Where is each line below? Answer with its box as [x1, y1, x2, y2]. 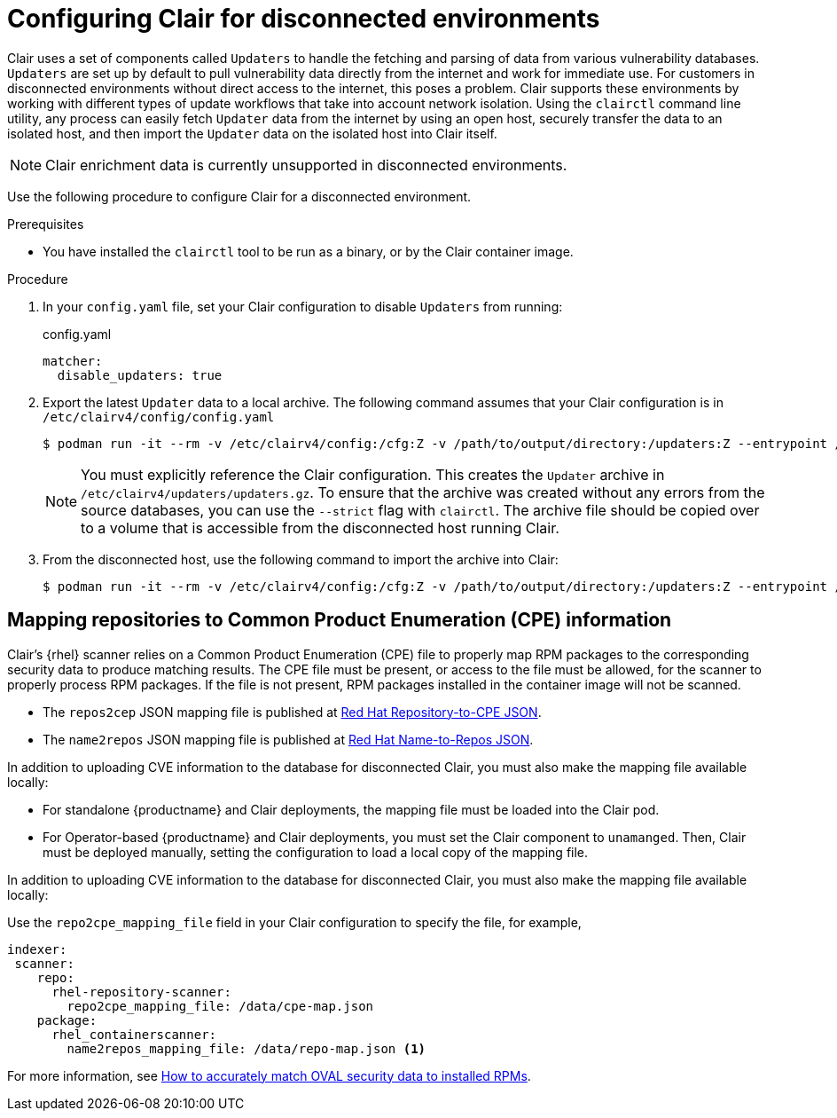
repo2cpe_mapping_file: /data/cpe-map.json [66, 998, 374, 1013]
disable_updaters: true [57, 367, 223, 382]
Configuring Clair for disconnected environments [7, 4, 600, 34]
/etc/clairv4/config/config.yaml [43, 409, 275, 424]
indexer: [7, 941, 67, 957]
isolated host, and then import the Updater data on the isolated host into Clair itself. [7, 125, 497, 141]
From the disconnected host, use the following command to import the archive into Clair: [43, 551, 559, 567]
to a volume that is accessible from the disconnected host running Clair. [81, 518, 559, 537]
